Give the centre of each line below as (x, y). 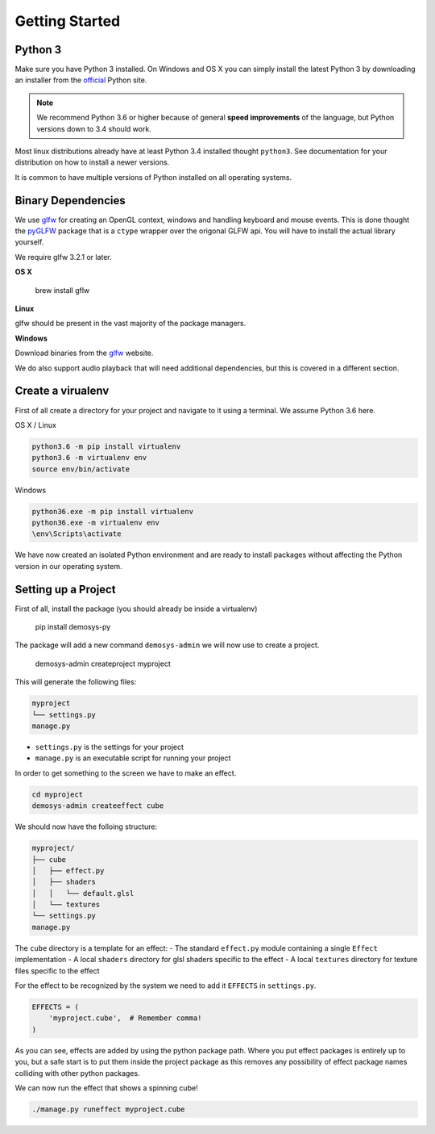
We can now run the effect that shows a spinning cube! (106, 1088)
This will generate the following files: (76, 682)
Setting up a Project (65, 589)
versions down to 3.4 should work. (94, 128)
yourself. (29, 242)
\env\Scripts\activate (77, 534)
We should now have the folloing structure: (86, 826)
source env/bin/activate (81, 469)
